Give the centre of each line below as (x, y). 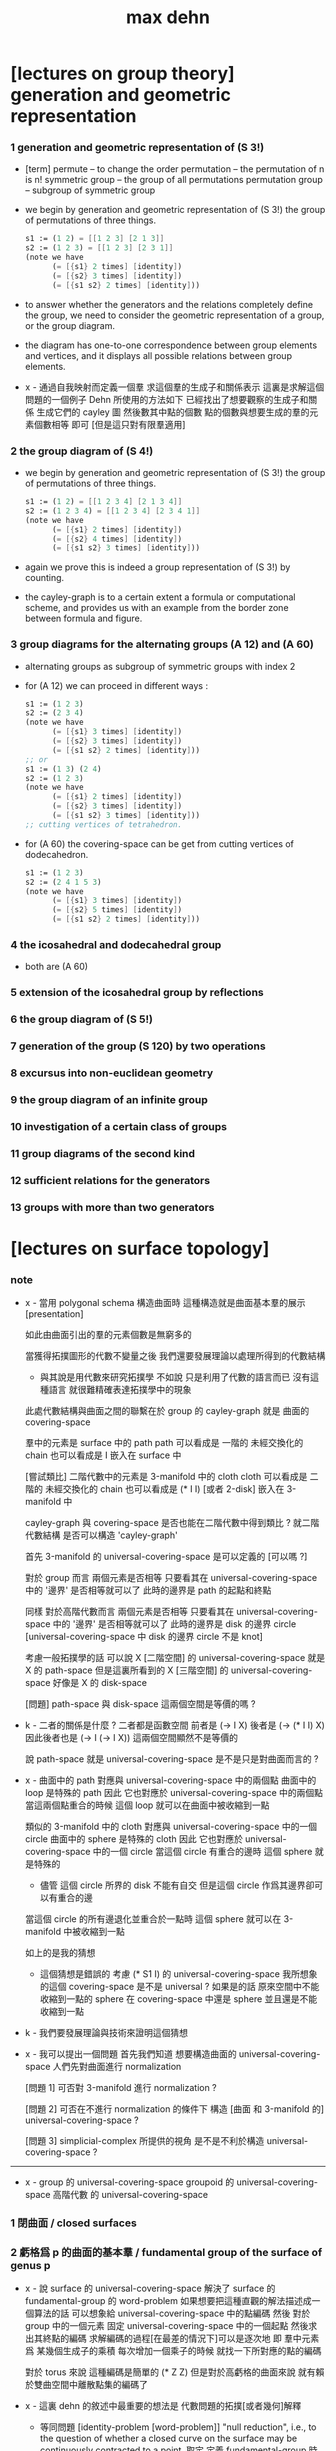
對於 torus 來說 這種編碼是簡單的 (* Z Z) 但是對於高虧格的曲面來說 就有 (170, 2372)
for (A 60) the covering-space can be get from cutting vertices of (159, 843)
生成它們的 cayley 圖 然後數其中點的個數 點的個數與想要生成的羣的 (173, 412)
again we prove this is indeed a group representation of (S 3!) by (157, 567)
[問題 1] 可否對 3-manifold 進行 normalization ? (120, 2088)
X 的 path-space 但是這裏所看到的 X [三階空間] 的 (126, 1670)
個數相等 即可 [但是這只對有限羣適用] (109, 424)
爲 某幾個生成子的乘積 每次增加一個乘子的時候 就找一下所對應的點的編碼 (173, 2351)
